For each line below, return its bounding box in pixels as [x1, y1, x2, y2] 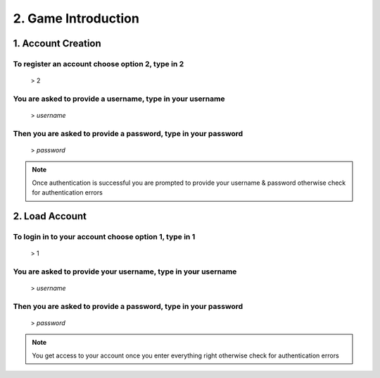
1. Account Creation [13, 37, 101, 49]
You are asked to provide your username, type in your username [13, 267, 237, 276]
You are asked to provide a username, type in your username [13, 94, 225, 104]
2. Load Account [13, 210, 87, 222]
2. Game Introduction [13, 11, 140, 26]
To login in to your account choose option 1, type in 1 [13, 231, 196, 241]
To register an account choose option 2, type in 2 [13, 59, 184, 68]
